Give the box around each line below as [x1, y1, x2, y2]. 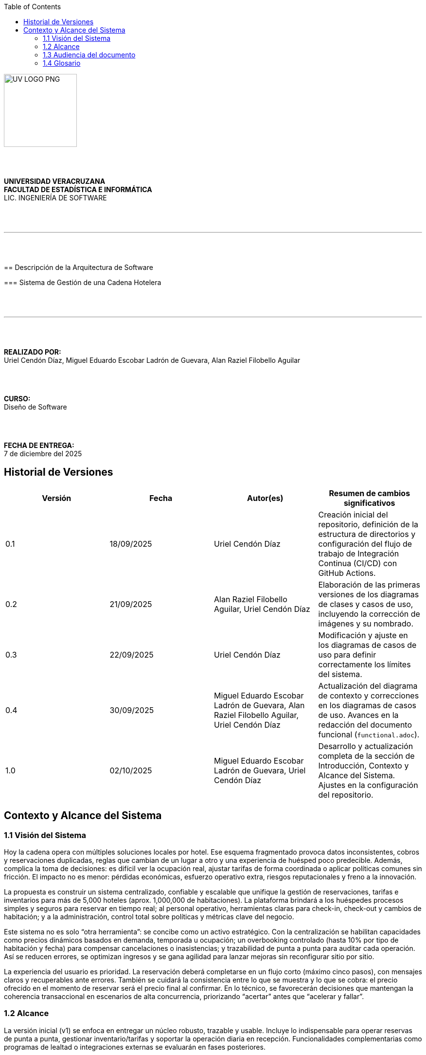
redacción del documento [318, 719, 412, 730]
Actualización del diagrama [318, 680, 418, 691]
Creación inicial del [318, 509, 388, 519]
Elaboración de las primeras [318, 579, 421, 590]
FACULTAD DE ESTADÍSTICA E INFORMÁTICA [4, 185, 152, 194]
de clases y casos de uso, [318, 599, 413, 609]
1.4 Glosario [43, 59, 81, 67]
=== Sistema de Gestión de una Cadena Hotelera [4, 278, 161, 286]
